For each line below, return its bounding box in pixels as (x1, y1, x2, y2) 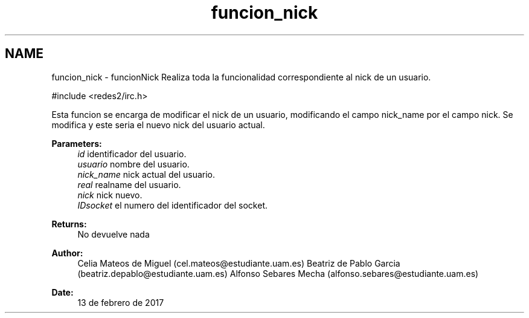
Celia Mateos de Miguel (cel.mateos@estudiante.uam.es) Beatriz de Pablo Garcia (77, 258, 400, 268)
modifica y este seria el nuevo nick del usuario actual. (51, 119, 265, 130)
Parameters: (51, 138, 102, 149)
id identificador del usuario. (77, 148, 187, 159)
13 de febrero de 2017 (77, 297, 164, 308)
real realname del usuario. (77, 179, 181, 190)
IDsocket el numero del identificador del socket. (77, 200, 268, 210)
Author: (51, 247, 83, 258)
